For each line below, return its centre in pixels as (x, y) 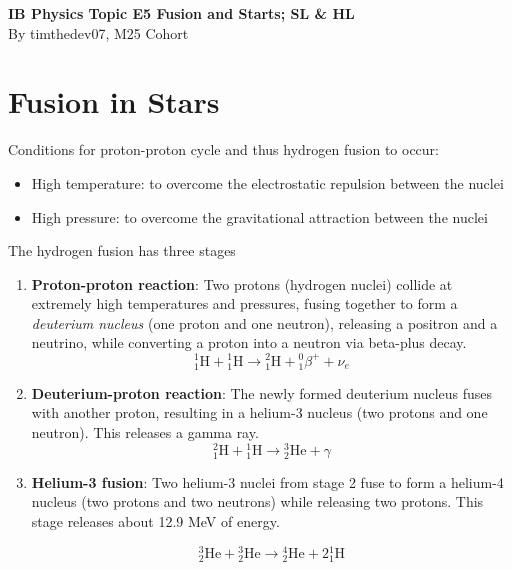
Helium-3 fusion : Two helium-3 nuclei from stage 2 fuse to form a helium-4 (267, 481)
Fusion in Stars (114, 101)
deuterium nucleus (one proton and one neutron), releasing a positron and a (264, 322)
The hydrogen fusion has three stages (122, 250)
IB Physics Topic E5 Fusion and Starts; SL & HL (181, 13)
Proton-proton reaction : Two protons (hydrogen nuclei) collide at (242, 283)
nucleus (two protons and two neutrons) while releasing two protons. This (257, 501)
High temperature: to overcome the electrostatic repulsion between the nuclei (267, 182)
